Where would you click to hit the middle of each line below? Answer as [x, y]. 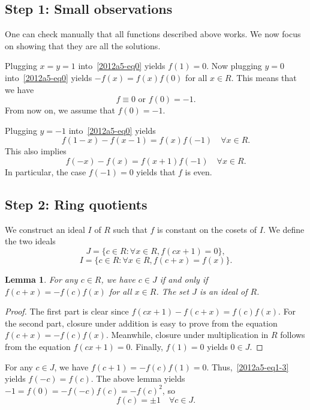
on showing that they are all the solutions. [83, 45]
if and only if [184, 279]
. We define [284, 229]
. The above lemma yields [138, 378]
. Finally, [147, 346]
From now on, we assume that [60, 110]
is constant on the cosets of [207, 229]
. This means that [264, 77]
